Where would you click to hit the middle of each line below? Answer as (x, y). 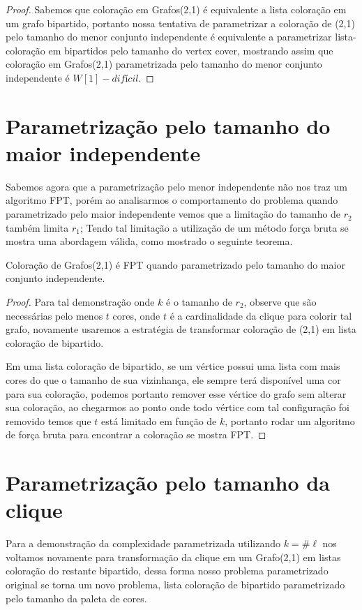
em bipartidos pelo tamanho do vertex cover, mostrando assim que (191, 50)
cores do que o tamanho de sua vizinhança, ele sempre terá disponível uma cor (173, 380)
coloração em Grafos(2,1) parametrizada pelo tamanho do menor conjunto (164, 64)
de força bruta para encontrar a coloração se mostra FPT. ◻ (136, 434)
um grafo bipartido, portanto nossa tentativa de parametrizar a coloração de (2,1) (180, 23)
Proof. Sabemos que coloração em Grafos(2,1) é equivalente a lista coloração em (176, 9)
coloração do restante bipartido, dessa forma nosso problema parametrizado (167, 571)
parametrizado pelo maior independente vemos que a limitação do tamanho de (173, 214)
